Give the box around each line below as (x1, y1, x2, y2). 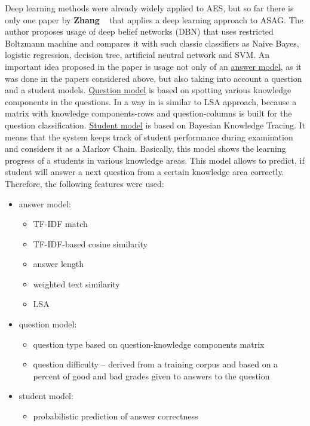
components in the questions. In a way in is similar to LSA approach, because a (5, 95, 297, 108)
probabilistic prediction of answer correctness (33, 410, 198, 422)
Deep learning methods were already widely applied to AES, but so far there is (5, 2, 294, 14)
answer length (33, 258, 84, 270)
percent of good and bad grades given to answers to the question (33, 369, 270, 382)
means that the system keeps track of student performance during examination (5, 130, 293, 143)
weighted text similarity (33, 277, 120, 290)
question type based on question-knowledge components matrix (33, 338, 265, 350)
